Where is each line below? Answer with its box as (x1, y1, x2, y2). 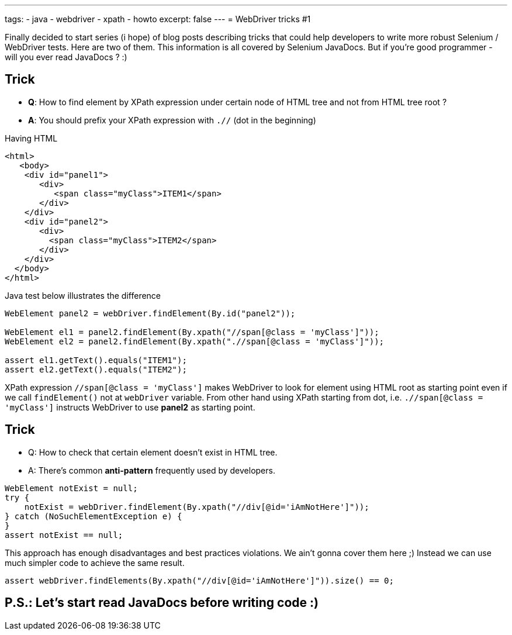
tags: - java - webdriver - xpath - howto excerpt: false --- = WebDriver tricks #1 (5, 14, 311, 24)
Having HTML (5, 133, 58, 143)
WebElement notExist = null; (5, 483, 138, 493)
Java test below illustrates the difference (5, 290, 161, 301)
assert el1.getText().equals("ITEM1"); (5, 355, 187, 365)
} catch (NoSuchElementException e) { (5, 511, 182, 521)
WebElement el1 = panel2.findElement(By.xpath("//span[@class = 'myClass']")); (5, 327, 379, 337)
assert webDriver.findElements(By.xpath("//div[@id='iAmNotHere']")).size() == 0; (5, 575, 394, 585)
